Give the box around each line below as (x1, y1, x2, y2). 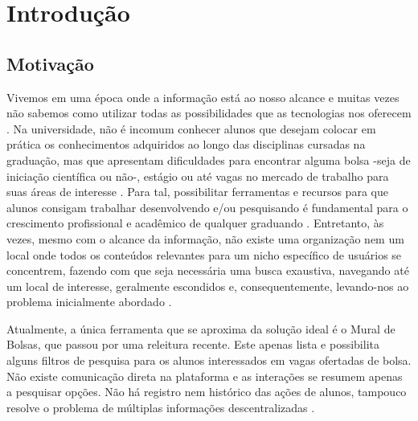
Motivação (6, 51, 94, 76)
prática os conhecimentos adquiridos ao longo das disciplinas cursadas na (6, 136, 366, 153)
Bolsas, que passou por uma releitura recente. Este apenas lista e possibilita (6, 336, 379, 353)
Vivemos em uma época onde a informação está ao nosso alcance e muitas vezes (6, 88, 400, 105)
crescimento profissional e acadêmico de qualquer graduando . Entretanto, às (6, 215, 384, 231)
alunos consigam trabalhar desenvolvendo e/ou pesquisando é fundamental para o (6, 198, 408, 215)
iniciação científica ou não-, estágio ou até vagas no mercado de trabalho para (6, 167, 389, 184)
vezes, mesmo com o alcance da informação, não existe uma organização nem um (6, 230, 404, 247)
